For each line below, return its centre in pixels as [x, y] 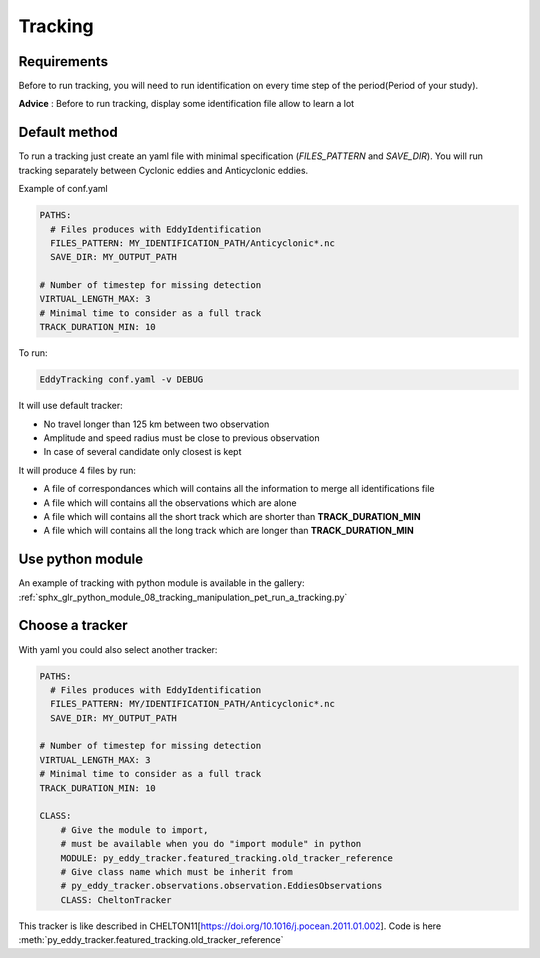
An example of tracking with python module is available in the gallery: [161, 583]
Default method [68, 132]
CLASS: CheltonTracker [116, 899]
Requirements [63, 61]
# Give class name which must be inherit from [177, 871]
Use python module [81, 559]
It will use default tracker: [71, 406]
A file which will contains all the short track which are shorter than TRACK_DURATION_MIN [232, 516]
